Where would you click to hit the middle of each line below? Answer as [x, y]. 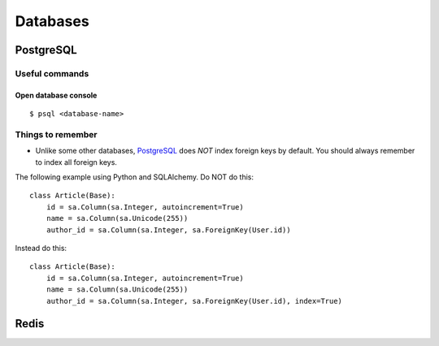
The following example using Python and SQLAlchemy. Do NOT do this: [134, 177]
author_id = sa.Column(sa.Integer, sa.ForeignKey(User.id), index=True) [194, 301]
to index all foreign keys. [76, 162]
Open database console [56, 95]
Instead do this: [41, 248]
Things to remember [56, 134]
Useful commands [52, 73]
